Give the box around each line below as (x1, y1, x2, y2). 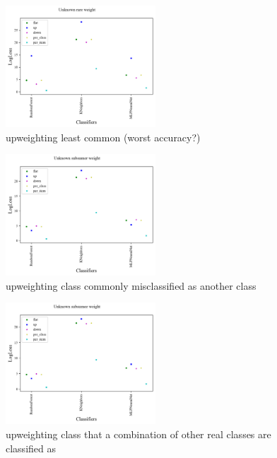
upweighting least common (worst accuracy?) (6, 129, 201, 144)
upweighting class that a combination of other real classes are (6, 427, 271, 442)
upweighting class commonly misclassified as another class (6, 278, 257, 293)
